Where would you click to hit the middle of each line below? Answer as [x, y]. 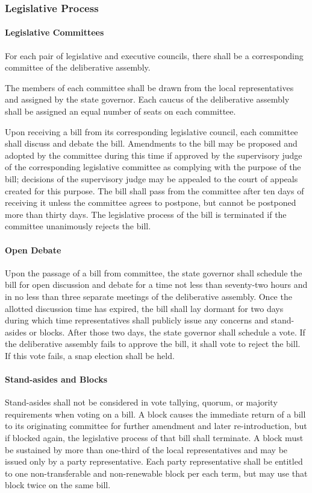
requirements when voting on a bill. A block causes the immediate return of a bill [155, 414]
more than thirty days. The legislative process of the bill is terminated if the [146, 214]
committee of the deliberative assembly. [78, 67]
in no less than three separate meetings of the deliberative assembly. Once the [148, 296]
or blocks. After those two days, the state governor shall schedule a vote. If [167, 332]
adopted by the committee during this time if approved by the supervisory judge [154, 155]
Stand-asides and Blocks [56, 379]
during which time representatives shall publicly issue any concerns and [137, 320]
